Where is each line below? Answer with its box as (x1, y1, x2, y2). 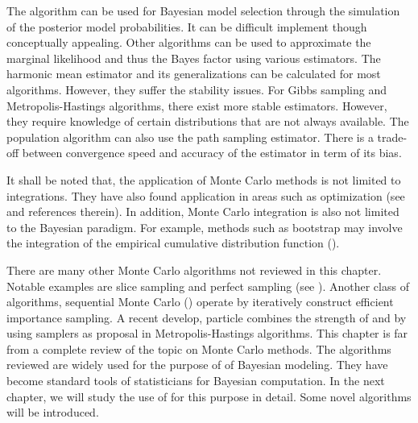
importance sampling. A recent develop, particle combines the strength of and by (6, 309, 407, 326)
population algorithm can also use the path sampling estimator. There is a (6, 128, 374, 145)
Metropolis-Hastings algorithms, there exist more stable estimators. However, (6, 97, 387, 114)
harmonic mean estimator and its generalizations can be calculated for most (6, 65, 381, 82)
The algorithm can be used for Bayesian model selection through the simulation (6, 2, 400, 19)
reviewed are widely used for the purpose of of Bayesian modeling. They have (6, 356, 388, 373)
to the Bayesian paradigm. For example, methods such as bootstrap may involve (6, 218, 403, 235)
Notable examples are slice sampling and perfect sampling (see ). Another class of (6, 277, 409, 294)
